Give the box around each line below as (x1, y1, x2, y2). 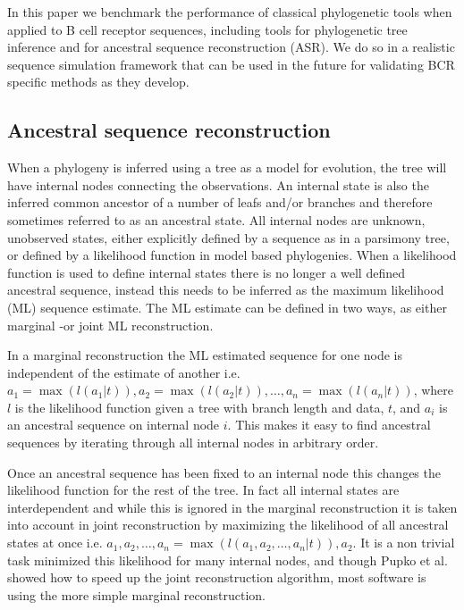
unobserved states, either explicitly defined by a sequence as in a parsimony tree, (7, 228, 450, 247)
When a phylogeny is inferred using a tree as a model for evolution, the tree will (7, 158, 447, 177)
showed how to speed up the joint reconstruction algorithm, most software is (7, 568, 426, 587)
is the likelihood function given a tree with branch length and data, (14, 397, 384, 416)
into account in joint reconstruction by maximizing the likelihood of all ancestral (7, 515, 449, 534)
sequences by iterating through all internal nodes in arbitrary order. (7, 433, 379, 452)
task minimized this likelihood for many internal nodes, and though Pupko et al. (7, 550, 448, 569)
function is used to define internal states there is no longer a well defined (7, 263, 405, 281)
